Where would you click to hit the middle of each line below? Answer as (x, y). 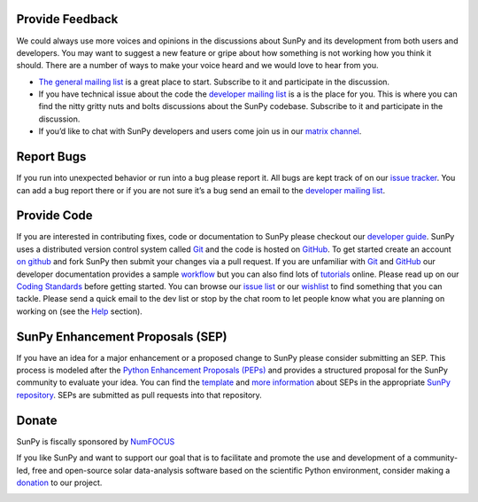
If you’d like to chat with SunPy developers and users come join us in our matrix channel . (200, 131)
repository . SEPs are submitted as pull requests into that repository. (139, 395)
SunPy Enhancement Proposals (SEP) (122, 337)
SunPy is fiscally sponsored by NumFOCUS (96, 441)
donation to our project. (59, 482)
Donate (37, 420)
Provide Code (54, 216)
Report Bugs (51, 157)
